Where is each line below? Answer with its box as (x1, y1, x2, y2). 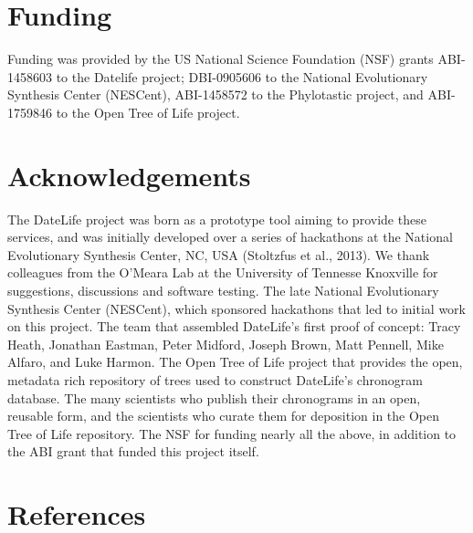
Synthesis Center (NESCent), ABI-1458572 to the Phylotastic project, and (7, 85, 424, 104)
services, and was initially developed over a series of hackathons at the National (7, 227, 453, 246)
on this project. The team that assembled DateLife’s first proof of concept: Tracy (7, 317, 461, 336)
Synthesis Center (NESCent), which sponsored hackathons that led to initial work (7, 298, 466, 318)
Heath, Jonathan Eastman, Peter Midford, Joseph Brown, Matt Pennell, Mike (7, 334, 444, 353)
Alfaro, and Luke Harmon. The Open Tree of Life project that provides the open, (7, 352, 463, 371)
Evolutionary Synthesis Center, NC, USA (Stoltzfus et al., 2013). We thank (7, 245, 430, 264)
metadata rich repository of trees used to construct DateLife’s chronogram (7, 370, 423, 389)
